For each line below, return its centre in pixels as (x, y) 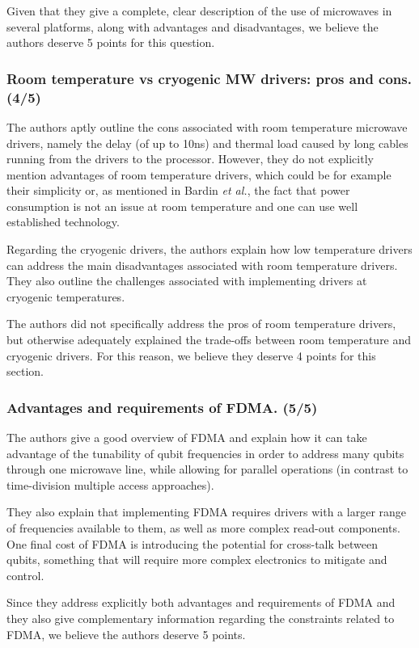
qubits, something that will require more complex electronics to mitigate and (197, 560)
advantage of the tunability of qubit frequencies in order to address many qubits (205, 453)
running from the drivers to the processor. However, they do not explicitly (190, 159)
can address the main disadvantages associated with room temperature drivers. (202, 265)
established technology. (63, 222)
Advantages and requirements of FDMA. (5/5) (162, 407)
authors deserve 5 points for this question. (111, 42)
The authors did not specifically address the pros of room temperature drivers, (201, 324)
